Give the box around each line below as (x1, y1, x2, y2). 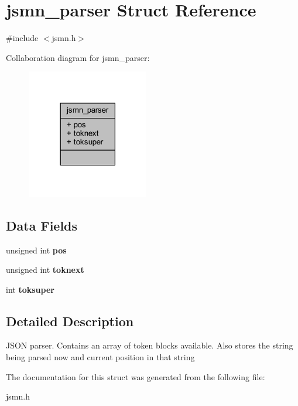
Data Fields (6, 216, 78, 234)
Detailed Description (6, 312, 134, 330)
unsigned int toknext (6, 263, 84, 276)
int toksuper (6, 283, 54, 295)
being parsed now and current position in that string (6, 351, 195, 363)
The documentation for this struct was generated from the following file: (6, 370, 265, 383)
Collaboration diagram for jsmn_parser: (6, 51, 150, 63)
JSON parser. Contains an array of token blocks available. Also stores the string (6, 339, 293, 351)
